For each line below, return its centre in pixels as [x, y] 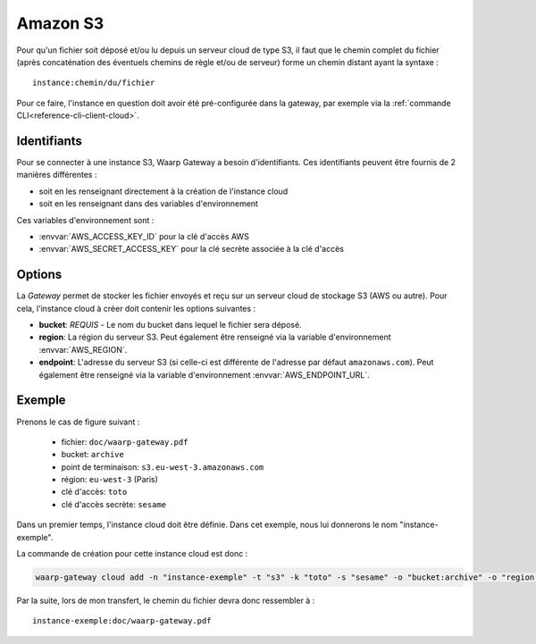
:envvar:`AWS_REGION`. [83, 349]
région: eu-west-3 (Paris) [109, 480]
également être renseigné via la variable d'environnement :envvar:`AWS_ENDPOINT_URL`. [204, 374]
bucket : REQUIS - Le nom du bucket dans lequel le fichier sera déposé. [171, 325]
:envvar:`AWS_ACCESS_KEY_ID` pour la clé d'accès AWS [144, 236]
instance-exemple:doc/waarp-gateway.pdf [122, 621]
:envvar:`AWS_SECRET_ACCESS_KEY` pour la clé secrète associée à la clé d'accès [191, 249]
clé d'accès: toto [94, 492]
